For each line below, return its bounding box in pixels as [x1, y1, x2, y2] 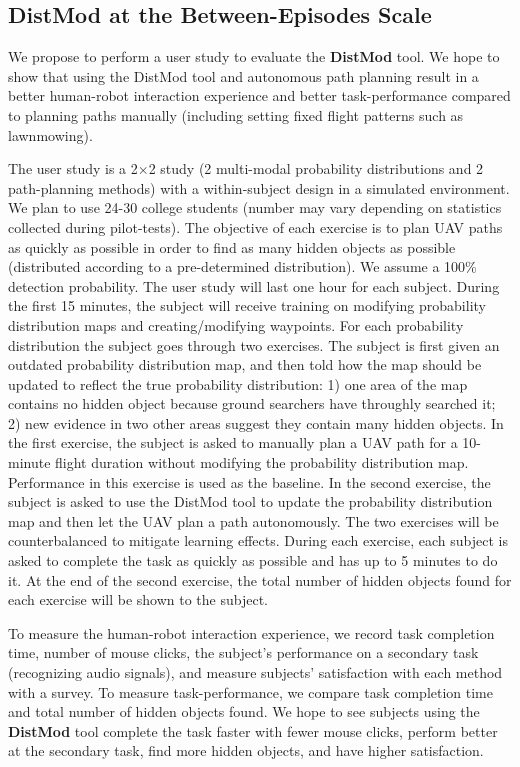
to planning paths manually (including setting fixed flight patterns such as [8, 104, 464, 125]
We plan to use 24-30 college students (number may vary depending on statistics [8, 197, 502, 218]
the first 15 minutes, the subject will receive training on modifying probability [8, 295, 486, 316]
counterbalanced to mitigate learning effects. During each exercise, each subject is [8, 530, 508, 551]
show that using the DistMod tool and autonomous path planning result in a [8, 65, 479, 86]
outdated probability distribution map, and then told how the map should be [8, 354, 482, 375]
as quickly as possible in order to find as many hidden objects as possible [8, 236, 456, 257]
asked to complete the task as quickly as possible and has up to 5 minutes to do [8, 550, 498, 571]
